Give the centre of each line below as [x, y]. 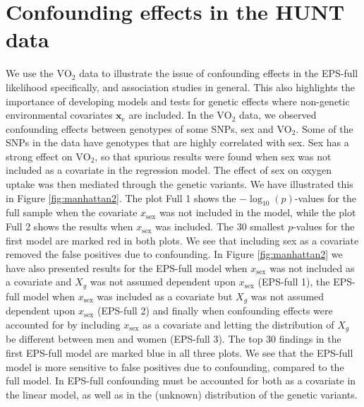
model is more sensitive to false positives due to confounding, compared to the [175, 366]
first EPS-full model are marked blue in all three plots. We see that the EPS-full [180, 352]
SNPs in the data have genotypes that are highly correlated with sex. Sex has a [177, 142]
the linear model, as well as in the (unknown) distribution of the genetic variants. [182, 394]
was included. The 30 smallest [220, 226]
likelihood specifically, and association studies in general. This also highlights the [180, 87]
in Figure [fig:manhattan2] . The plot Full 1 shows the [121, 197]
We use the [30, 73]
